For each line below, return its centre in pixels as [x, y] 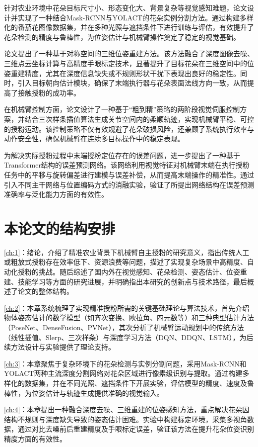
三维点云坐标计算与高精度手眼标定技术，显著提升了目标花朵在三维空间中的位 [129, 63]
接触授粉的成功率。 [49, 92]
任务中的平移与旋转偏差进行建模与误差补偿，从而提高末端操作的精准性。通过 [129, 174]
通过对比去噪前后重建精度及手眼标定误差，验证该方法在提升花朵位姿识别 [136, 429]
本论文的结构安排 [60, 228]
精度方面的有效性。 [35, 438]
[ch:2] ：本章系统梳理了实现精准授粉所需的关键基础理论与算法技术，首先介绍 [127, 308]
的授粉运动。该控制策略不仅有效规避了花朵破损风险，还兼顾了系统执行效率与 [129, 129]
